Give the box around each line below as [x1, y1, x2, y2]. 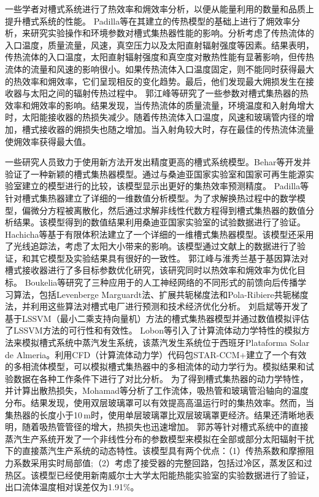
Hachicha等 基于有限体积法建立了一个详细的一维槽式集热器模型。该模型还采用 [5, 227, 314, 240]
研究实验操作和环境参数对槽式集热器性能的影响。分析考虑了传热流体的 [30, 26, 314, 39]
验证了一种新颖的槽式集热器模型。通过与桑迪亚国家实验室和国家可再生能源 [5, 167, 306, 180]
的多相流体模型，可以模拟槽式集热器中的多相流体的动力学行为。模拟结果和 [5, 360, 306, 373]
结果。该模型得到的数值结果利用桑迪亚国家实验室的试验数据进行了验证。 [13, 216, 306, 229]
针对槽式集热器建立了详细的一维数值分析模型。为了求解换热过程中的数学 [5, 191, 297, 204]
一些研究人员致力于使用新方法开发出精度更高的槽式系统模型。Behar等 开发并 [5, 155, 311, 168]
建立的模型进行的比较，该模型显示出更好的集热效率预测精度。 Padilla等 [21, 179, 309, 192]
